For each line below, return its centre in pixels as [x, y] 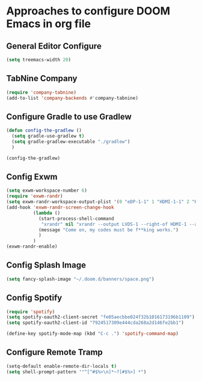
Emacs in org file [49, 24]
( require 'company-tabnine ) [41, 92]
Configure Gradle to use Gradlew [69, 116]
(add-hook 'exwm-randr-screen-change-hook [60, 208]
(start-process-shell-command [76, 218]
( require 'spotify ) [31, 312]
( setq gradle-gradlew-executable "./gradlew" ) [71, 142]
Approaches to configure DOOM [88, 11]
